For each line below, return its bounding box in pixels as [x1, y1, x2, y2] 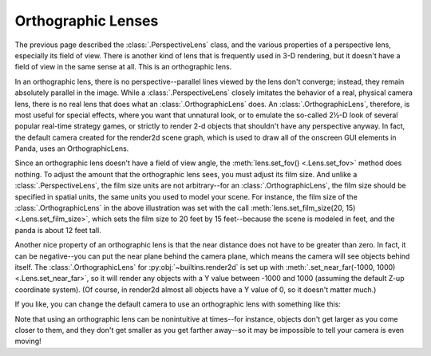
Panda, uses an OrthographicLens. [14, 144, 129, 153]
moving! [14, 336, 42, 346]
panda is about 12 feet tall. [14, 225, 101, 235]
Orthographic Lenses [14, 12, 159, 30]
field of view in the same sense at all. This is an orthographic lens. [14, 62, 232, 72]
